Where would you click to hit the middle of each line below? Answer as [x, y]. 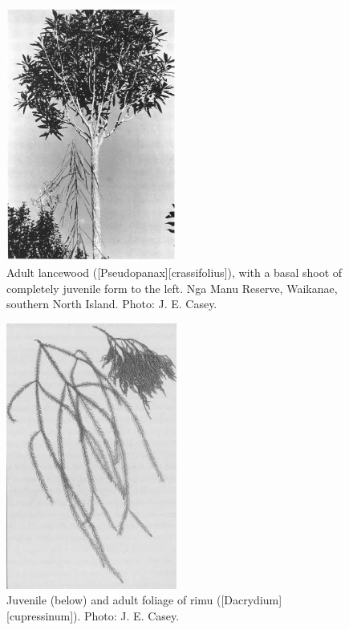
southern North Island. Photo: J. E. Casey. [112, 304]
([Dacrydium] [249, 600]
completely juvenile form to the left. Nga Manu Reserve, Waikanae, [172, 288]
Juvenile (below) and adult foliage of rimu [110, 600]
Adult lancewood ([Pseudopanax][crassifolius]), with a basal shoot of [174, 272]
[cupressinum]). [44, 615]
